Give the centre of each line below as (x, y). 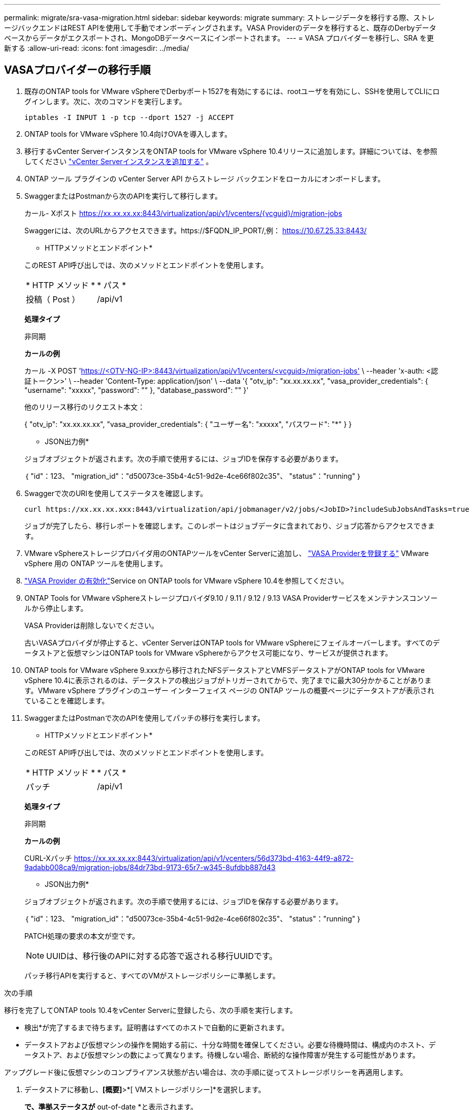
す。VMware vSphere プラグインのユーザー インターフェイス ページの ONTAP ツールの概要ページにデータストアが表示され (229, 690)
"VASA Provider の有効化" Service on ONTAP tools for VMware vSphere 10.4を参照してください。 (187, 580)
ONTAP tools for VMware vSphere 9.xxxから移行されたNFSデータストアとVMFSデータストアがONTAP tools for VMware (225, 670)
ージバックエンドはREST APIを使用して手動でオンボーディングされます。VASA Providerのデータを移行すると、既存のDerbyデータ (220, 28)
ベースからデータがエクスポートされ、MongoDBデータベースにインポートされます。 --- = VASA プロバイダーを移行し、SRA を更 (219, 38)
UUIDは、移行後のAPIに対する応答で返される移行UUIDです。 (162, 956)
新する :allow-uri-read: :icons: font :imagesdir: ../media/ (97, 48)
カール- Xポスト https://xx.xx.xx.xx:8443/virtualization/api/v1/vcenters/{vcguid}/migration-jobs (183, 213)
